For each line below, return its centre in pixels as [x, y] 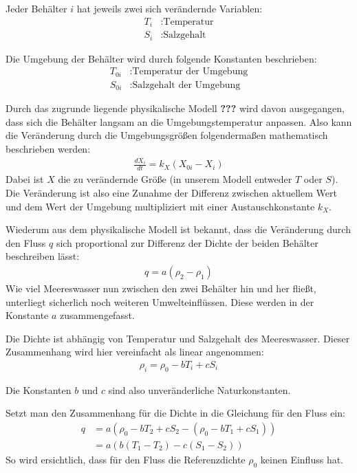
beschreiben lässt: [43, 256]
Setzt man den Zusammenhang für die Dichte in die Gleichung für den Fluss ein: [175, 413]
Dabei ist [25, 179]
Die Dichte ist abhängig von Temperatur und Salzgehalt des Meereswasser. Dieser [178, 338]
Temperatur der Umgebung [190, 72]
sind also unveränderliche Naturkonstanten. [199, 389]
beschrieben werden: [48, 148]
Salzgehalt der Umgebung [186, 85]
